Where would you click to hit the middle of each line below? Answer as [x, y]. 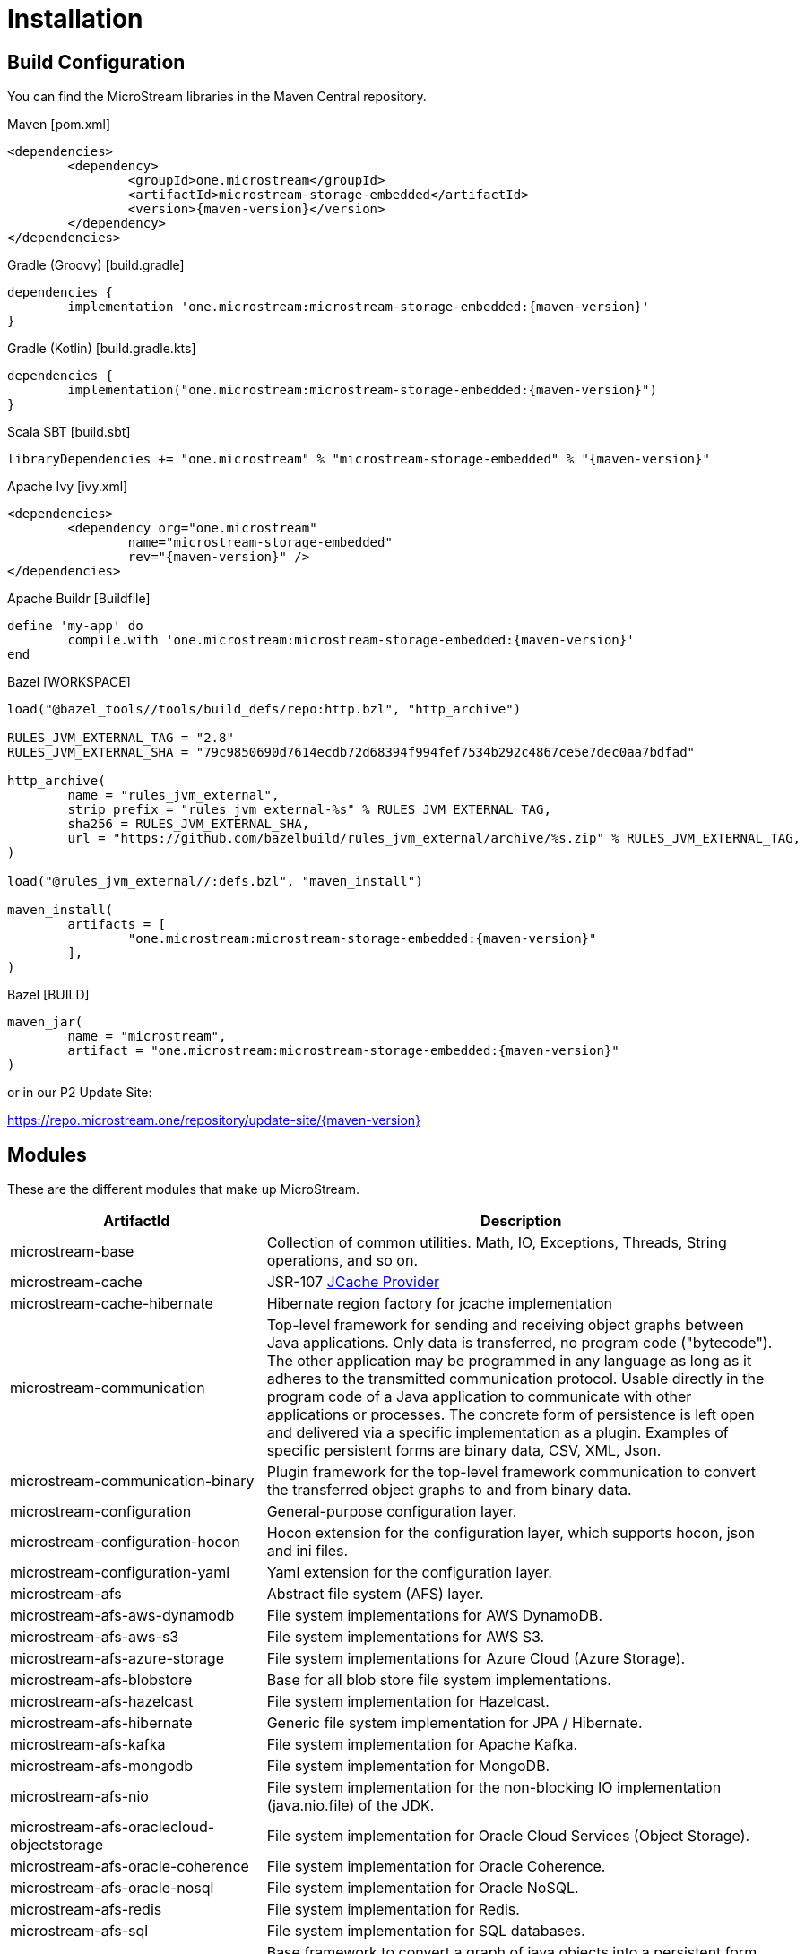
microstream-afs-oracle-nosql [112, 1888]
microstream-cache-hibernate [112, 1304]
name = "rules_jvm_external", [173, 795]
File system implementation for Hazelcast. [408, 1702]
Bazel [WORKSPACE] [69, 682]
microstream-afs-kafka [88, 1745]
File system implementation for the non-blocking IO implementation [494, 1788]
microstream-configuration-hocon [125, 1542]
